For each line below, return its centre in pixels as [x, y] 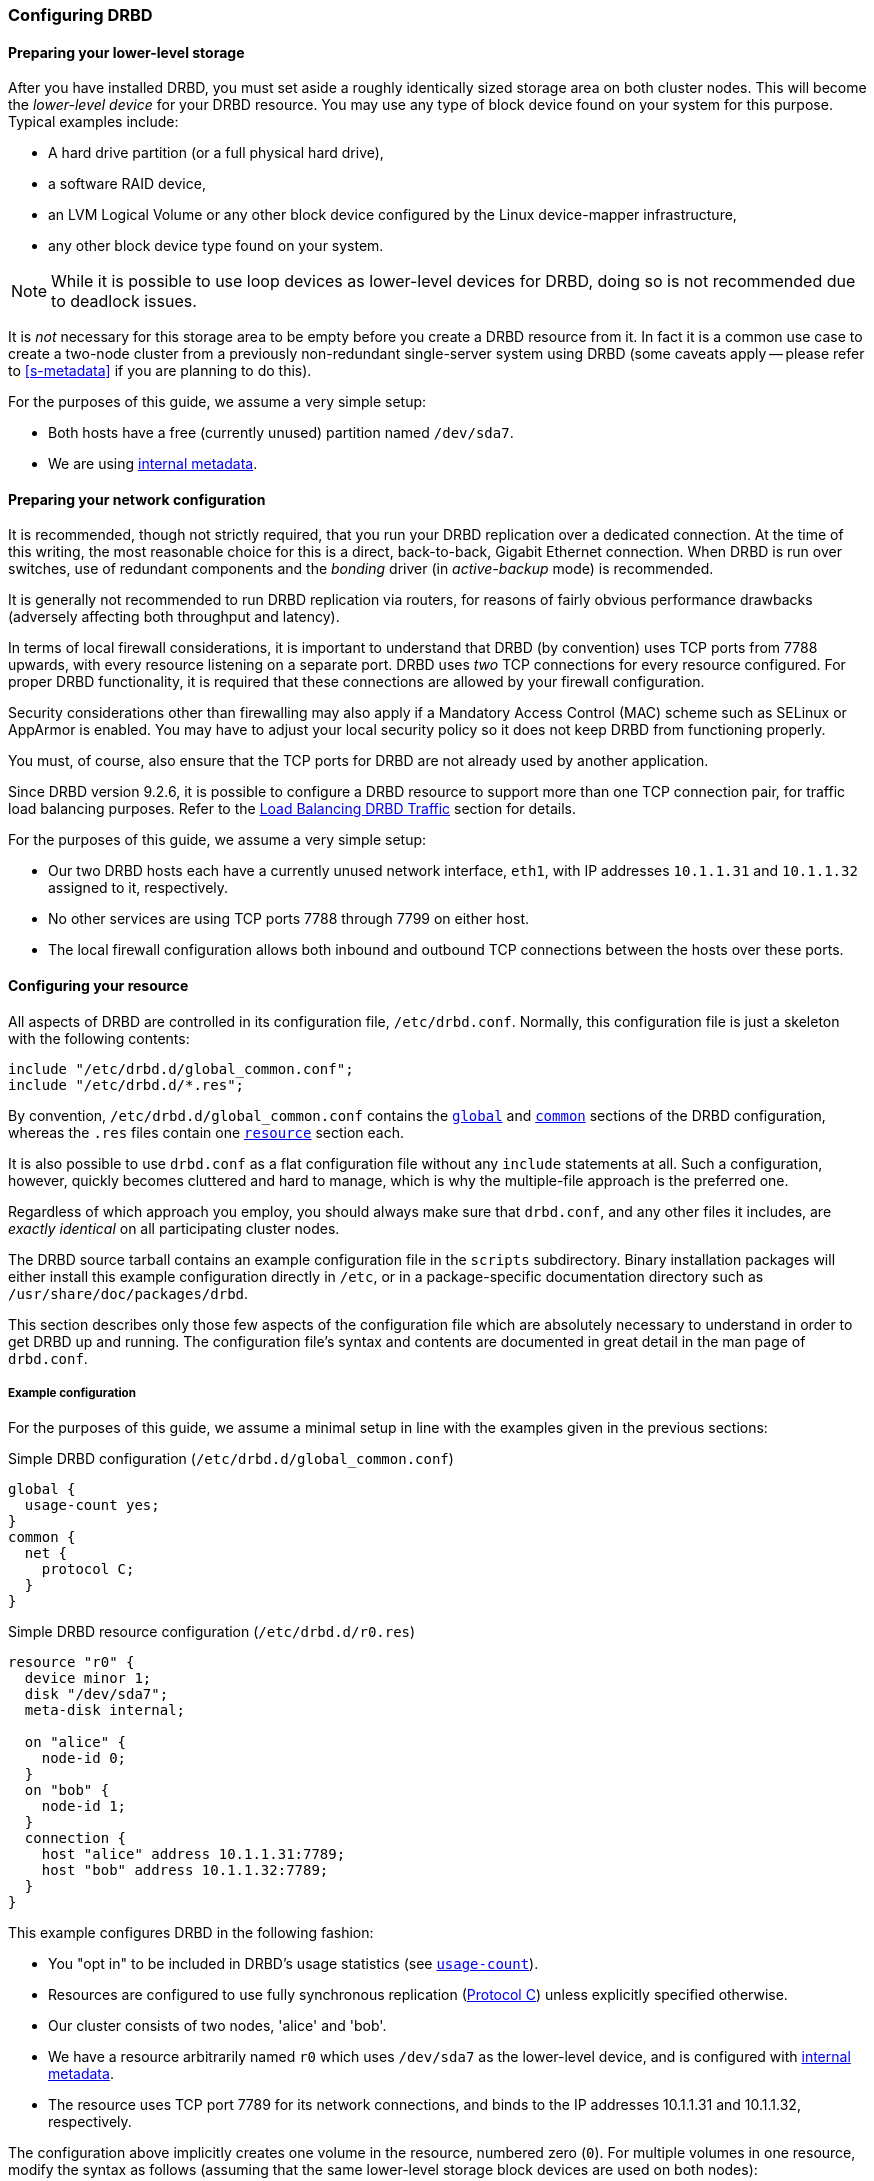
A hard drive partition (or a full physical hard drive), [216, 153]
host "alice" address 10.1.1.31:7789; [193, 1854]
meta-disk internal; [105, 1710]
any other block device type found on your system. [216, 246]
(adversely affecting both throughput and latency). [174, 617]
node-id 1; [84, 1806]
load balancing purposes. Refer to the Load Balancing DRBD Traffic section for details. [292, 809]
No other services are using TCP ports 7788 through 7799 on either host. [288, 919]
